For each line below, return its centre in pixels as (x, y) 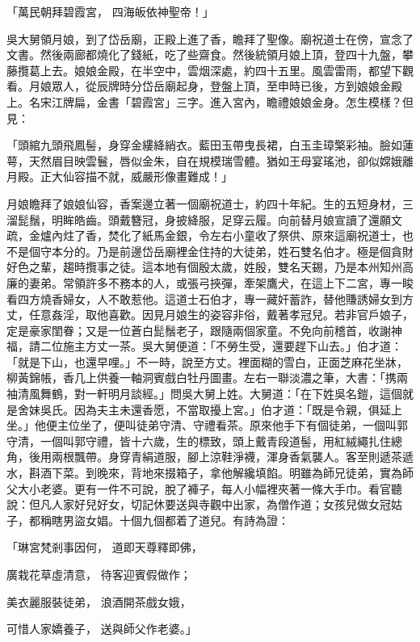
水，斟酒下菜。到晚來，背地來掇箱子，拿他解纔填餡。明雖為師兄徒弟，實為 (204, 473)
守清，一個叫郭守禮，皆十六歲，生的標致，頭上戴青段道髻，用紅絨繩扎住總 (204, 441)
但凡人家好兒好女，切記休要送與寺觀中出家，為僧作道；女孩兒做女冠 (210, 504)
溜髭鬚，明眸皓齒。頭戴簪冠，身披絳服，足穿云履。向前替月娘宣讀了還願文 (204, 219)
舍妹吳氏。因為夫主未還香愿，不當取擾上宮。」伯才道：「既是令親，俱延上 (210, 409)
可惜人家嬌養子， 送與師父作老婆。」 (102, 629)
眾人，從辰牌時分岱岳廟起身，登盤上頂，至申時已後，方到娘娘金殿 (227, 86)
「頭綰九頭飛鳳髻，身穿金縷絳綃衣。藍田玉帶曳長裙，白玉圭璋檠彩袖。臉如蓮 (210, 145)
